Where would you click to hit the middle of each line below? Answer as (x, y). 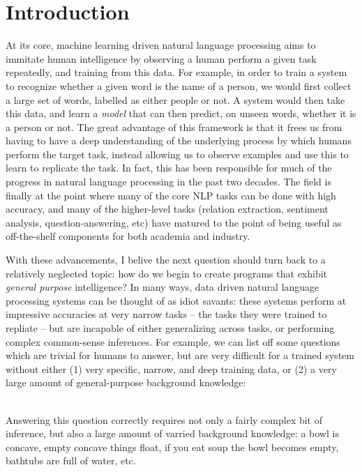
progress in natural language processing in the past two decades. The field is (168, 182)
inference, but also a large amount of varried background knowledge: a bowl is (172, 433)
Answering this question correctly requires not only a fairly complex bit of (164, 419)
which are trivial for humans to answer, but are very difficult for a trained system (180, 355)
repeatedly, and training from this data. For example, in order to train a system (176, 72)
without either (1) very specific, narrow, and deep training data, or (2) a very (171, 368)
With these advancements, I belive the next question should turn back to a (166, 260)
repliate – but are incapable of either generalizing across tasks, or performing (170, 328)
